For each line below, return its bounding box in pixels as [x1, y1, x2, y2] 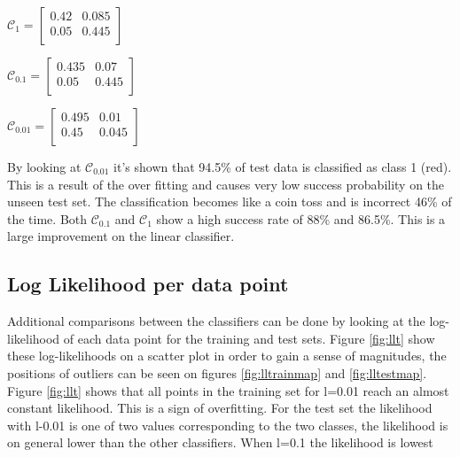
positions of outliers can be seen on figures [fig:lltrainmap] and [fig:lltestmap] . [7, 363, 427, 382]
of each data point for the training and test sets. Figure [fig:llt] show [63, 329, 435, 347]
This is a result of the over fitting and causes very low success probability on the [7, 174, 445, 193]
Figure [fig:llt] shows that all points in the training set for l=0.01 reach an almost [7, 381, 449, 399]
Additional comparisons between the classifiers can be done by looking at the [7, 312, 425, 330]
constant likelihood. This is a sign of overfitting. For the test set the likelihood [7, 399, 433, 417]
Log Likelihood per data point [7, 270, 289, 298]
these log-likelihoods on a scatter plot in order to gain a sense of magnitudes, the [7, 346, 447, 365]
